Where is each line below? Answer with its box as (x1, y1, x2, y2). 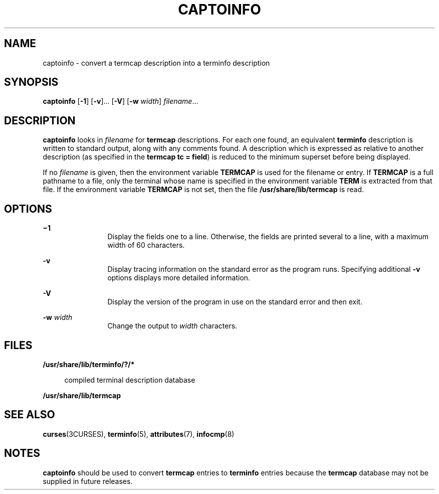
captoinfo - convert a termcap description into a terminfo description (43, 58, 270, 67)
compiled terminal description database (64, 375, 195, 384)
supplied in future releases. (43, 476, 133, 485)
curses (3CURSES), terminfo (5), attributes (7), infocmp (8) (43, 429, 235, 438)
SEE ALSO (4, 408, 55, 421)
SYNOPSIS (4, 76, 59, 89)
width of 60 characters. (107, 241, 185, 250)
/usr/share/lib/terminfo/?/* (43, 360, 135, 369)
